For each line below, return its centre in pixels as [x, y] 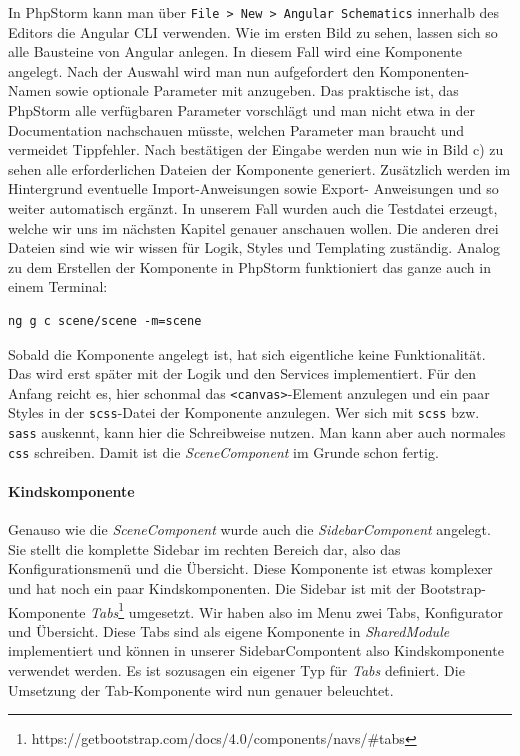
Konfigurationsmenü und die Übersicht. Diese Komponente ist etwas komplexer [250, 568]
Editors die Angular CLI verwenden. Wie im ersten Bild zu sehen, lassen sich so [253, 31]
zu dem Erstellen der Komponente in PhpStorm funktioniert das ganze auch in [249, 266]
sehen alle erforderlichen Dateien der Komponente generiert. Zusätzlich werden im [259, 168]
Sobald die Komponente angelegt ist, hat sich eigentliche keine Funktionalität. [247, 353]
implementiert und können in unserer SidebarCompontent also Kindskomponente [256, 650]
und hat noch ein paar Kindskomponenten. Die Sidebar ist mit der [212, 587]
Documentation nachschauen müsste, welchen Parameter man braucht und [236, 129]
